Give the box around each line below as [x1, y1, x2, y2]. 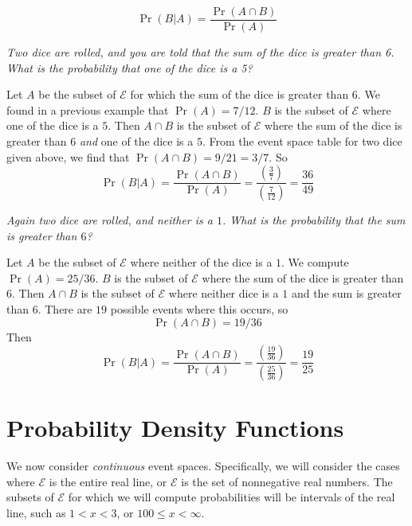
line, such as [6, 505, 66, 521]
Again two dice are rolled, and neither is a [6, 212, 213, 228]
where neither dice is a [168, 285, 279, 302]
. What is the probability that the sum [222, 212, 406, 228]
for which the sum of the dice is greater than [130, 86, 349, 103]
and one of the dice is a [79, 133, 194, 150]
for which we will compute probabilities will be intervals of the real [68, 489, 395, 505]
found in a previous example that [6, 101, 169, 118]
